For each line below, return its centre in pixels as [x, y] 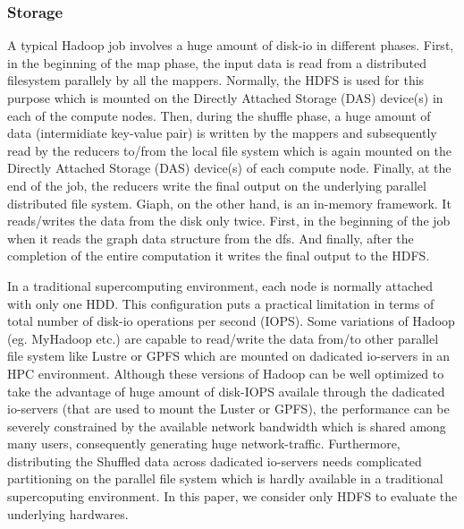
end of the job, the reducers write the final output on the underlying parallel [217, 185]
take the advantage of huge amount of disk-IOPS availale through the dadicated [226, 391]
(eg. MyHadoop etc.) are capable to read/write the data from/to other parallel [223, 338]
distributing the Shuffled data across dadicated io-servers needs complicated [215, 461]
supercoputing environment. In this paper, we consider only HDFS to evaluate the [232, 496]
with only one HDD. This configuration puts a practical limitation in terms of [221, 303]
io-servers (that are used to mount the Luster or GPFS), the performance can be [228, 409]
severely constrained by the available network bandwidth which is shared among [227, 426]
